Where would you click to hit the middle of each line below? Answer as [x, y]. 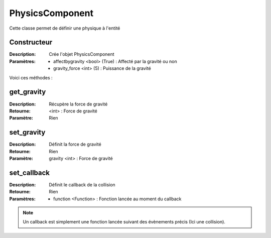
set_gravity [27, 132]
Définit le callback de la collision [82, 185]
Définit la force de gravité [75, 144]
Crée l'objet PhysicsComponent [82, 54]
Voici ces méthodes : [31, 77]
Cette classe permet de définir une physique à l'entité [65, 28]
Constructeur [31, 42]
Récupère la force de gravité [78, 104]
